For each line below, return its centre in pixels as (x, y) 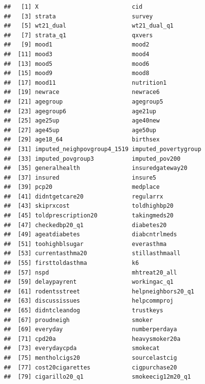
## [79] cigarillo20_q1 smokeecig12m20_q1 (97, 377)
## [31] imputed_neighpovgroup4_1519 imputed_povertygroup (103, 149)
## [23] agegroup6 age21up (80, 111)
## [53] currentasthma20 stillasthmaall (92, 253)
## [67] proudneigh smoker (78, 320)
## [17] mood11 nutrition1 (85, 83)
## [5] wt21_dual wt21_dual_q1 (89, 26)
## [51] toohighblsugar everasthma (85, 244)
